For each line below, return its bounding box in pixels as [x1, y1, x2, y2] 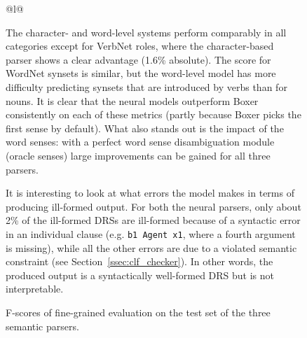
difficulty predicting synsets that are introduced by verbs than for [6, 79, 287, 94]
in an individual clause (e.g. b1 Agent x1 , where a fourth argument [6, 226, 296, 241]
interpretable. [6, 281, 64, 296]
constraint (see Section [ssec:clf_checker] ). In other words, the [6, 254, 273, 269]
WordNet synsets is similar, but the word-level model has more [6, 66, 276, 80]
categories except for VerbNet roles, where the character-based [6, 38, 274, 53]
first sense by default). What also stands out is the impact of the [6, 120, 284, 135]
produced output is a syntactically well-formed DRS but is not [6, 267, 274, 282]
